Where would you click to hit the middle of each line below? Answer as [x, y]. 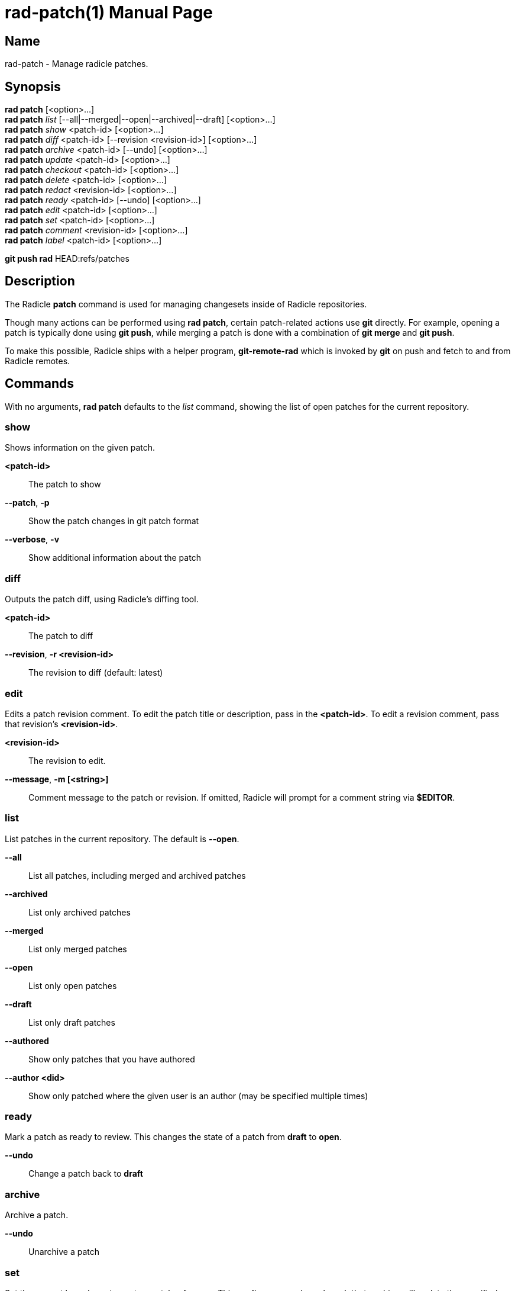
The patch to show [65, 484]
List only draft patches [72, 1022]
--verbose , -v [32, 539]
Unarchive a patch [64, 1252]
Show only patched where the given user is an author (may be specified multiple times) [198, 1096]
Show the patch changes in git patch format [114, 521]
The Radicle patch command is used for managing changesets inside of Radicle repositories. [186, 304]
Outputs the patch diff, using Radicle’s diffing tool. [102, 599]
